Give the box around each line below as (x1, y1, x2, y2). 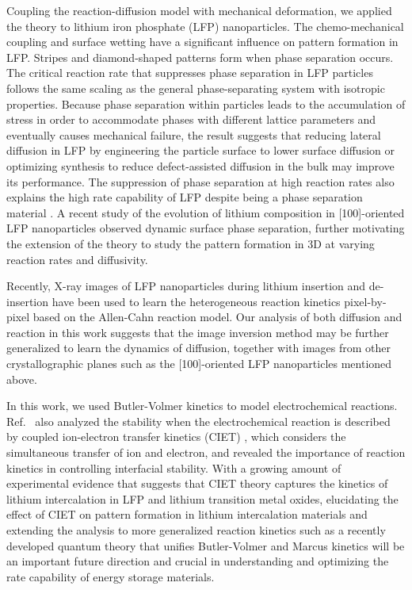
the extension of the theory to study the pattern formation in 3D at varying (6, 235, 375, 251)
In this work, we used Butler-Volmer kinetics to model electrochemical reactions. (6, 397, 398, 414)
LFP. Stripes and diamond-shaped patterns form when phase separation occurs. (6, 48, 394, 65)
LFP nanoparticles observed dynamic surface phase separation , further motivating (6, 220, 405, 236)
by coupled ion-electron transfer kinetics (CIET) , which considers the (6, 428, 346, 445)
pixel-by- (344, 293, 387, 309)
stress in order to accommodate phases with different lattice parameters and (6, 111, 376, 128)
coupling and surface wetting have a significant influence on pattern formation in (6, 33, 399, 50)
